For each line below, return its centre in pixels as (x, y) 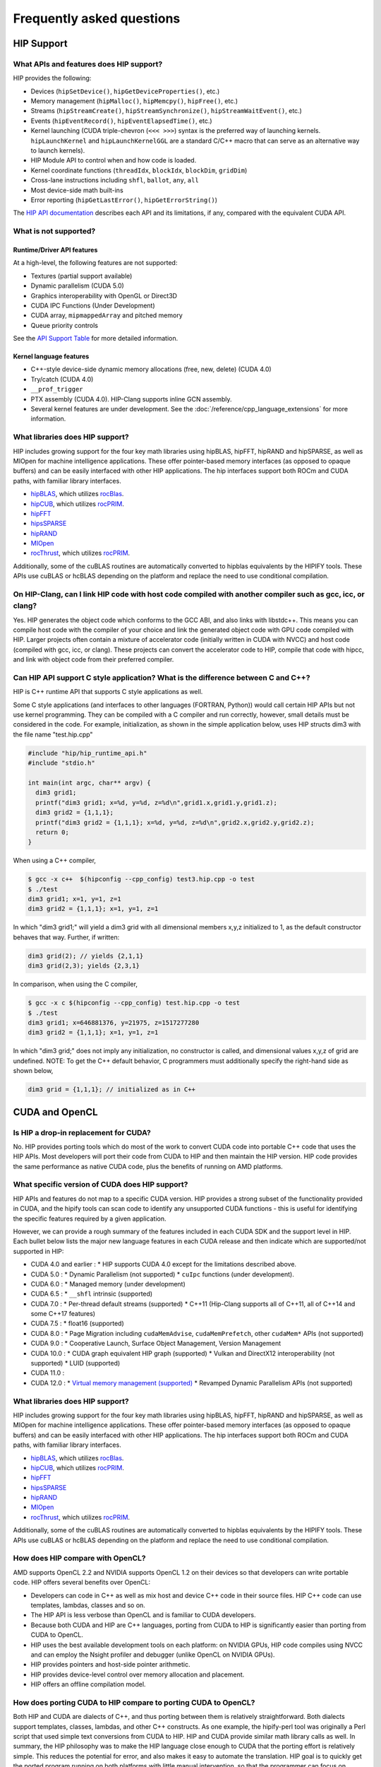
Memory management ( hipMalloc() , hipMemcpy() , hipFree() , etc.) (134, 101)
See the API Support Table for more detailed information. (96, 339)
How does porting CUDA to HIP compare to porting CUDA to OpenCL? (134, 1702)
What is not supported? (54, 231)
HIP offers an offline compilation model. (88, 1684)
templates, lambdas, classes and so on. (88, 1605)
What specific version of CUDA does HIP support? (101, 1185)
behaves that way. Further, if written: (66, 937)
